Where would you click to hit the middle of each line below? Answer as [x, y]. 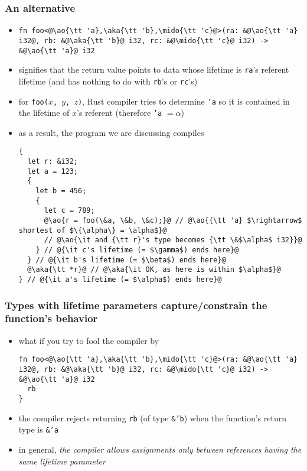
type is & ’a [38, 429]
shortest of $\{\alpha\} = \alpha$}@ [93, 230]
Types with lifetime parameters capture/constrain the [136, 305]
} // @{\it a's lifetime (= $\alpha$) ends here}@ [120, 279]
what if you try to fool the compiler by [89, 340]
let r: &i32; [53, 162]
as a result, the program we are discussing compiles [111, 132]
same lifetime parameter [62, 461]
